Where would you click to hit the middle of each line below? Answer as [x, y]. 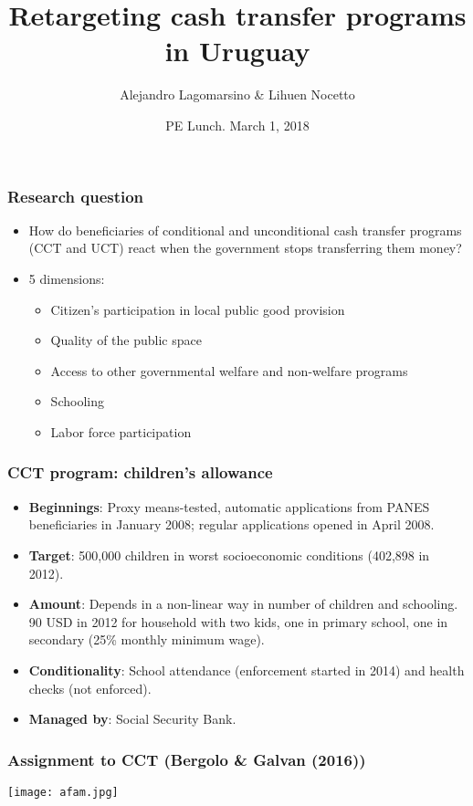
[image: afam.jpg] [63, 792]
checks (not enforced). [90, 688]
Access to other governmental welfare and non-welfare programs [229, 370]
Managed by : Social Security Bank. [132, 719]
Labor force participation [121, 431]
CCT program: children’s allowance [140, 472]
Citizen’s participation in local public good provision [198, 309]
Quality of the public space [126, 340]
